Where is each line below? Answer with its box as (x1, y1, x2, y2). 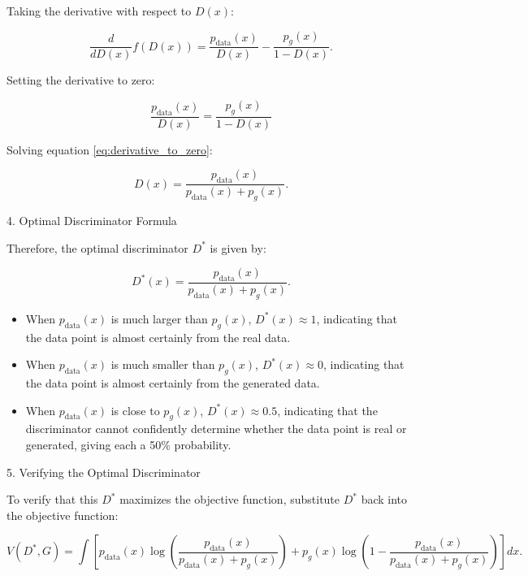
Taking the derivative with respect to (6, 2, 192, 19)
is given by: (210, 239, 266, 256)
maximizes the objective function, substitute (119, 491, 340, 508)
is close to (110, 401, 160, 418)
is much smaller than (110, 356, 215, 373)
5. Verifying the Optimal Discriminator (6, 463, 201, 480)
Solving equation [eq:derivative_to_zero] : (6, 141, 213, 158)
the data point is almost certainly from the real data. (25, 328, 291, 345)
